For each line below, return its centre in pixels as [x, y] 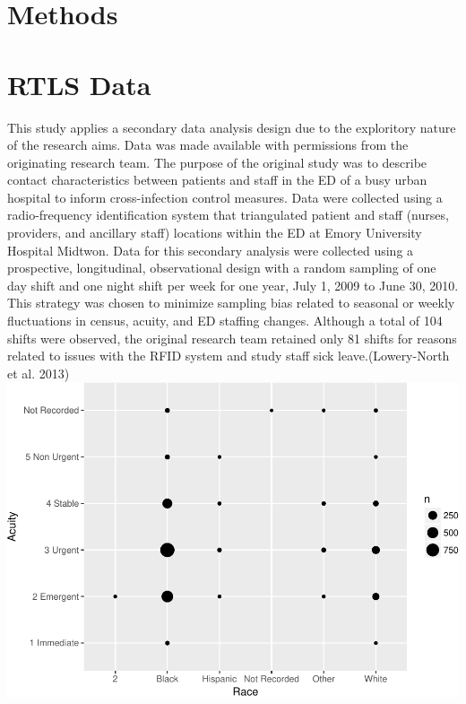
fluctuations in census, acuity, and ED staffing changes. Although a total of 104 [225, 321]
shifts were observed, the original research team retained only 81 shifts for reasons [232, 338]
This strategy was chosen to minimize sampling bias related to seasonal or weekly [231, 303]
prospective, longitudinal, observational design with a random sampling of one [222, 268]
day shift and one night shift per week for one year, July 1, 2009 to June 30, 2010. [233, 285]
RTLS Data [79, 84]
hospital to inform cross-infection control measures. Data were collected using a [225, 197]
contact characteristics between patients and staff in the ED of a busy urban [217, 180]
